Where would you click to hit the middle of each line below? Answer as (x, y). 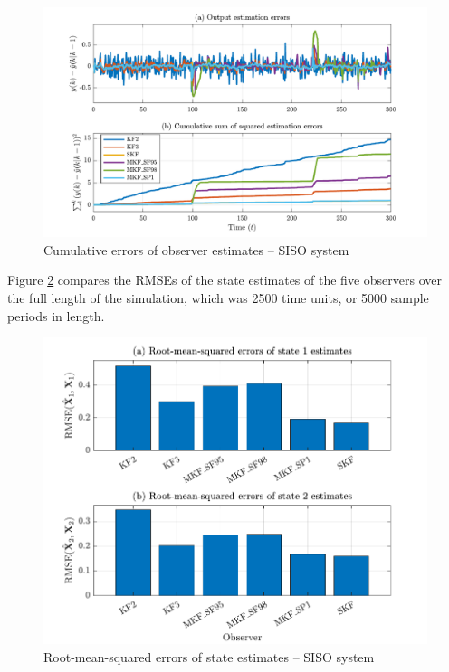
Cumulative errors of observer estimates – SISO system (196, 249)
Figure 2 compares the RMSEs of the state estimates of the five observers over (224, 280)
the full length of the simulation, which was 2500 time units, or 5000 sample (218, 298)
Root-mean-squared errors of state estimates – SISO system (209, 656)
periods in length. (56, 315)
